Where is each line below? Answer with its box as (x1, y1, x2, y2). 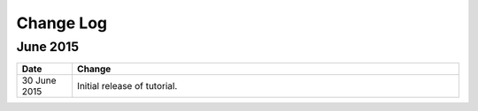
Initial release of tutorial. (76, 80, 178, 92)
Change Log (16, 13, 108, 33)
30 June (21, 75, 57, 87)
